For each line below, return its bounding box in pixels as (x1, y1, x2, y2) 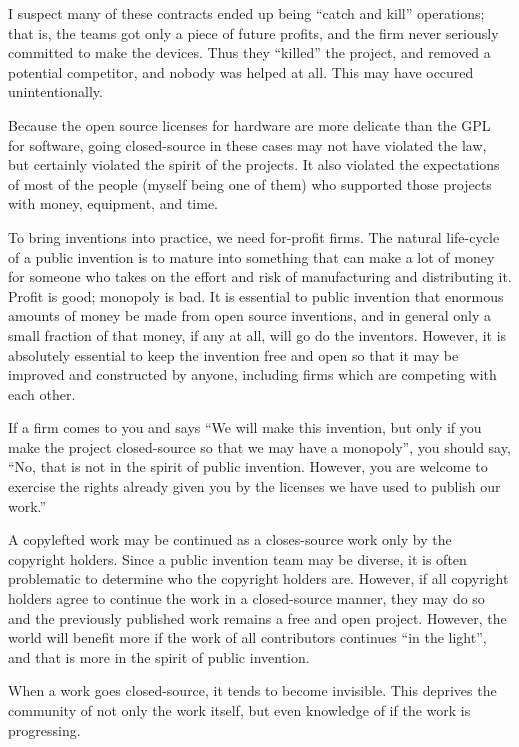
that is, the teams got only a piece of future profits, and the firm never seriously (8, 22, 499, 43)
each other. (8, 383, 76, 404)
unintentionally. (8, 81, 103, 102)
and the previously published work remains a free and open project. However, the (8, 607, 507, 628)
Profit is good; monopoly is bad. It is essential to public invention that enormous (8, 285, 504, 306)
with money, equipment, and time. (8, 193, 219, 214)
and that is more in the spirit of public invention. (8, 646, 310, 667)
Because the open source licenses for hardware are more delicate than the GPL (8, 114, 491, 135)
